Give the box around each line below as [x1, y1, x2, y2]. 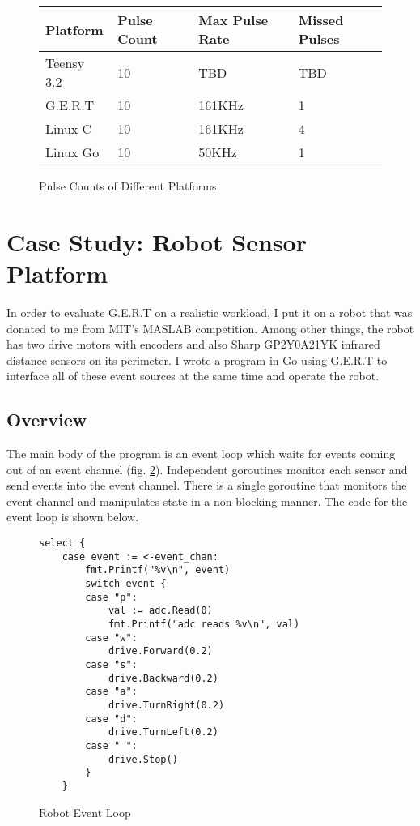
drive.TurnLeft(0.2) [108, 726, 218, 738]
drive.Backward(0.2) [108, 672, 218, 684]
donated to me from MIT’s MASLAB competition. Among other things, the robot [6, 319, 414, 336]
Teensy [45, 53, 85, 72]
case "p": [85, 591, 138, 603]
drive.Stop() [108, 753, 178, 765]
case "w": [85, 631, 138, 644]
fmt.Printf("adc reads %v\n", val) [108, 618, 300, 630]
